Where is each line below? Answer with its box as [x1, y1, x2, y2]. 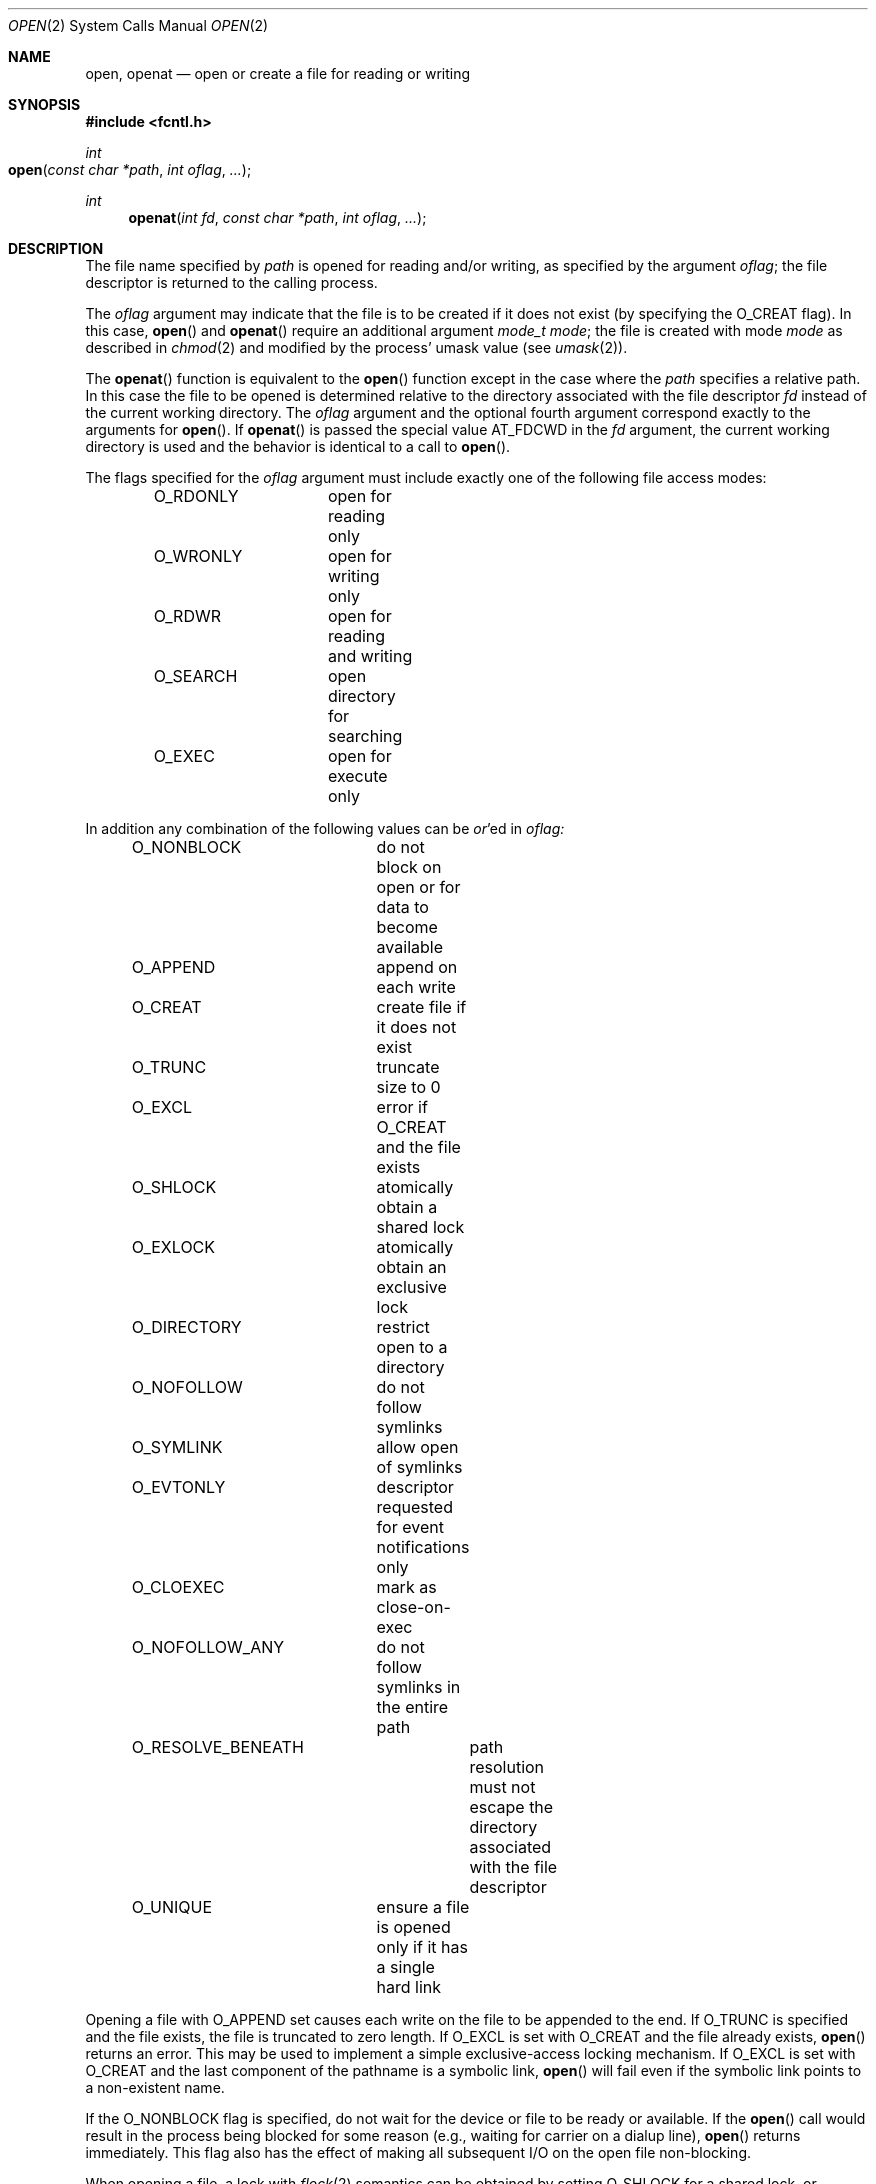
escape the [469, 1797, 554, 1817]
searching [327, 726, 403, 746]
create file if [376, 997, 467, 1017]
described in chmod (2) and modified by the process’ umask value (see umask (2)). [85, 339, 628, 356]
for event [376, 1517, 444, 1537]
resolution [469, 1757, 545, 1777]
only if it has [376, 1937, 468, 1957]
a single [376, 1957, 435, 1977]
